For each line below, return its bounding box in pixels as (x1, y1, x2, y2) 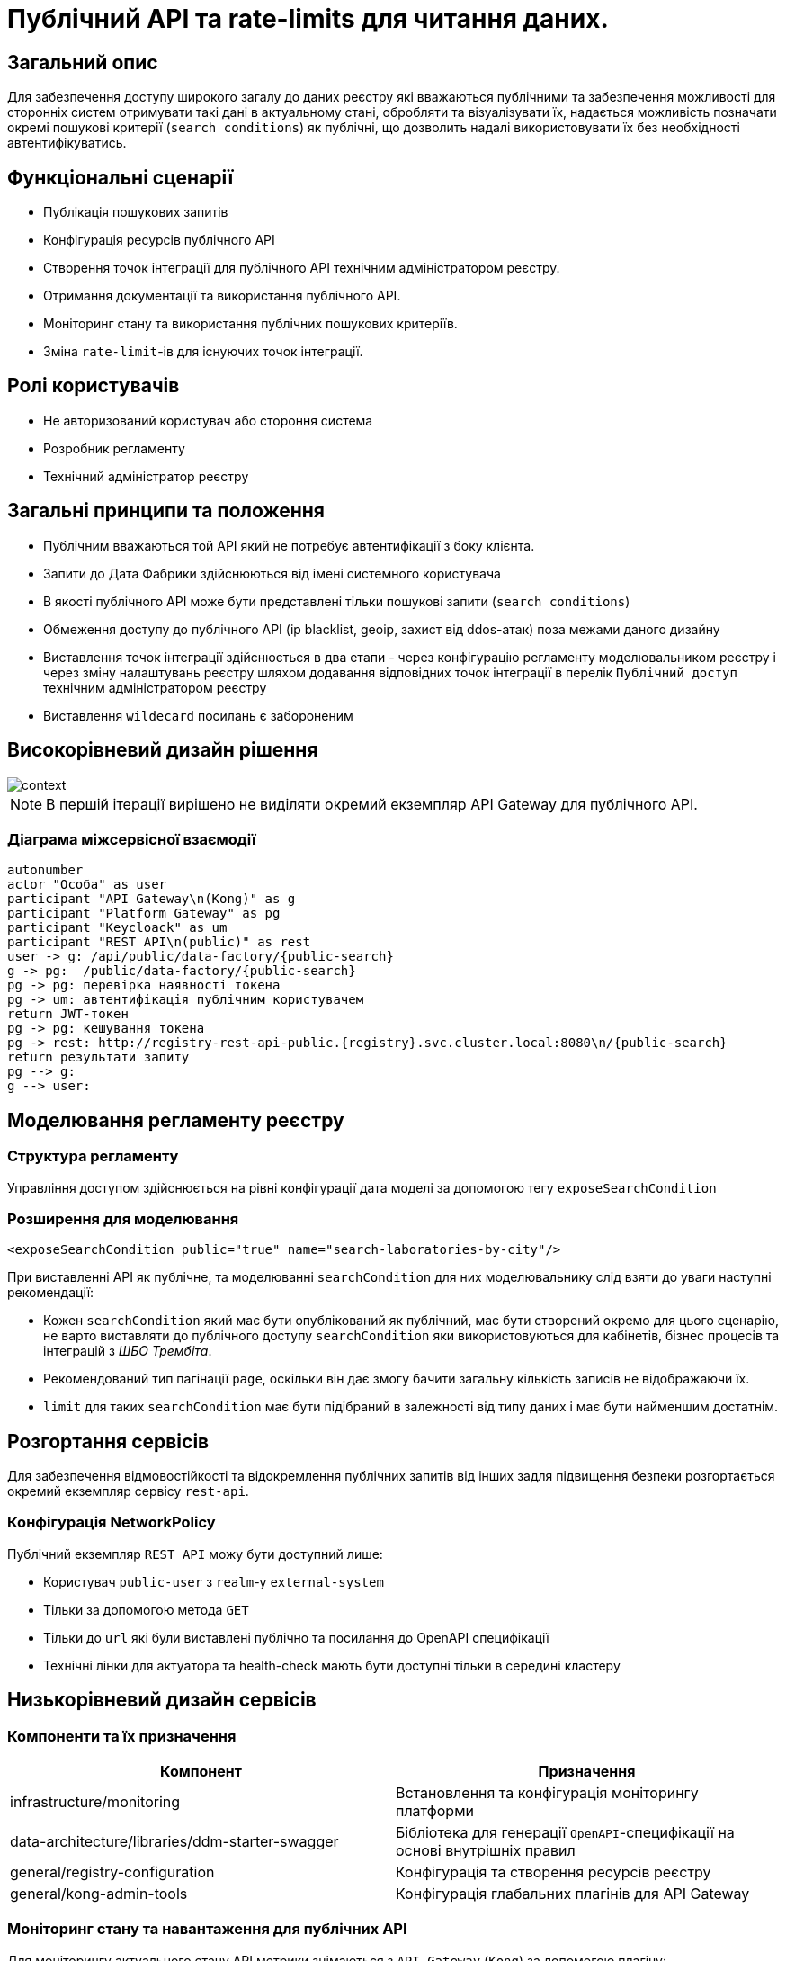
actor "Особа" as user (7, 877, 167, 892)
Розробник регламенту (43, 440, 185, 456)
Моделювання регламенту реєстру (7, 1108, 344, 1132)
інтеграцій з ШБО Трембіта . (43, 1343, 212, 1359)
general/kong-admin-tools (10, 1885, 188, 1903)
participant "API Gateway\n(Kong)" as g (7, 891, 296, 907)
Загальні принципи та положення (7, 499, 325, 523)
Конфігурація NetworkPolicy (7, 1513, 216, 1532)
